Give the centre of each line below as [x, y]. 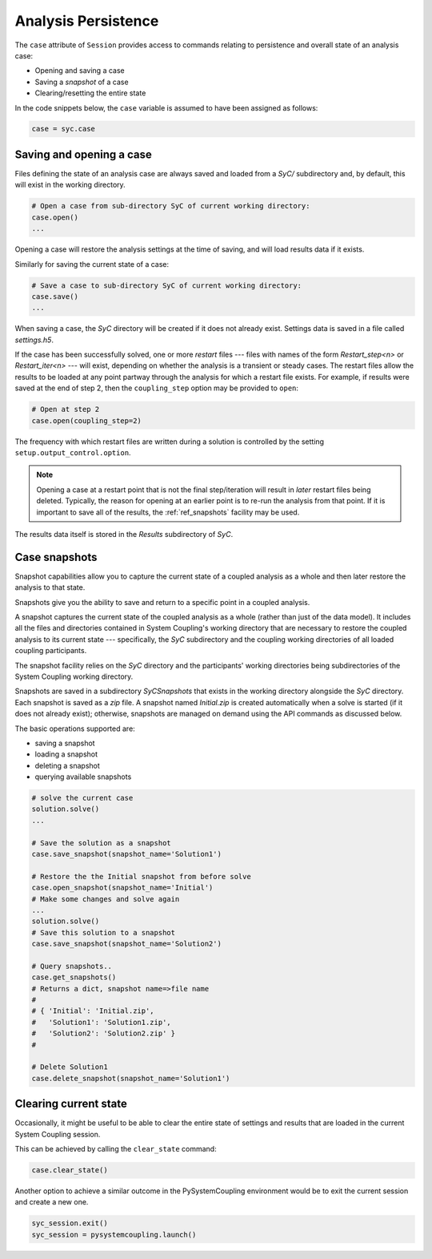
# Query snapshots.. [72, 966]
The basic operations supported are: [75, 728]
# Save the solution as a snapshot [101, 843]
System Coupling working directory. [74, 676]
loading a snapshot [66, 754]
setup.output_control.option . [73, 452]
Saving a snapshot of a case [82, 82]
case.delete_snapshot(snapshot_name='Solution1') [131, 1078]
